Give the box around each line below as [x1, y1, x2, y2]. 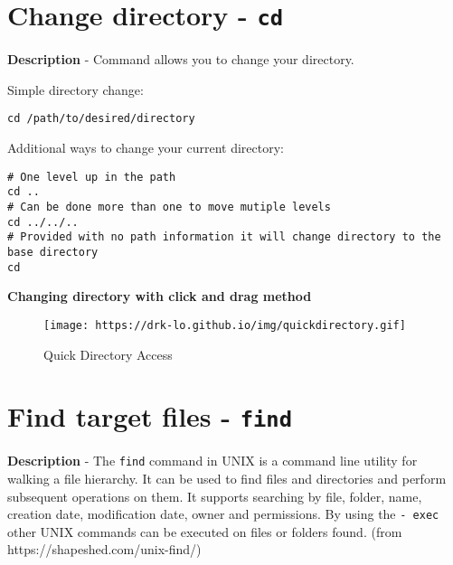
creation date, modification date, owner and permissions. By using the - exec [7, 504, 439, 523]
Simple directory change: [7, 80, 144, 99]
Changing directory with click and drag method [7, 287, 312, 306]
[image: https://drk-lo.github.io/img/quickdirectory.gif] [43, 318, 406, 332]
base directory [7, 245, 99, 259]
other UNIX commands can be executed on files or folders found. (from [7, 522, 402, 541]
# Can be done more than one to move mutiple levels [7, 201, 331, 213]
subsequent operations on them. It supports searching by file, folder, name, [7, 486, 422, 505]
